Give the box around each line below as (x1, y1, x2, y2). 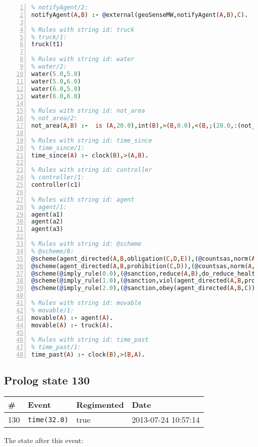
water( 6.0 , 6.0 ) (31, 92, 81, 100)
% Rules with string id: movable (31, 299, 141, 306)
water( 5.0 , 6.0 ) (31, 77, 81, 85)
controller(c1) (31, 181, 81, 188)
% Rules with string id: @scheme (31, 240, 141, 247)
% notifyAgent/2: (31, 4, 88, 11)
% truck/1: (31, 33, 67, 41)
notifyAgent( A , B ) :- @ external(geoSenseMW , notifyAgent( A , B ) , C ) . (31, 11, 248, 18)
